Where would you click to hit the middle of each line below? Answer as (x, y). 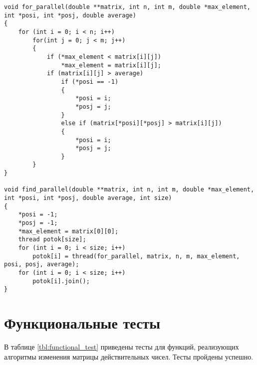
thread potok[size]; (52, 240)
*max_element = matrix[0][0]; (68, 231)
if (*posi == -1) (90, 82)
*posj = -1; (38, 223)
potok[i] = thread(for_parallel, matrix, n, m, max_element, (136, 256)
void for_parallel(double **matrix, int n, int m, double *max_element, (127, 7)
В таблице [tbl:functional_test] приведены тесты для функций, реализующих (122, 347)
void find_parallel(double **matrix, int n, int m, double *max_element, (129, 190)
